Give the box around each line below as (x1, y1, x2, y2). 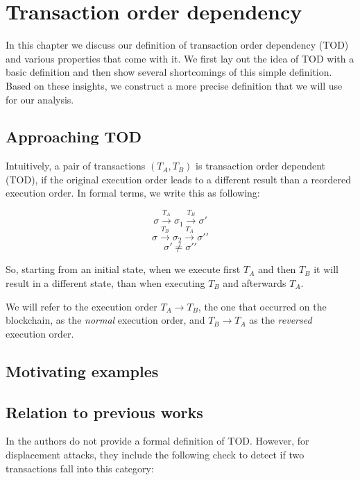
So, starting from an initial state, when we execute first (6, 262, 241, 276)
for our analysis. (6, 92, 74, 106)
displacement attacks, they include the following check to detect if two (6, 447, 305, 461)
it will (314, 262, 338, 276)
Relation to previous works (6, 401, 203, 422)
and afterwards (223, 275, 286, 290)
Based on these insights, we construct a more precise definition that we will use (6, 78, 343, 92)
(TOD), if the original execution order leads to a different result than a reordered (6, 172, 352, 186)
